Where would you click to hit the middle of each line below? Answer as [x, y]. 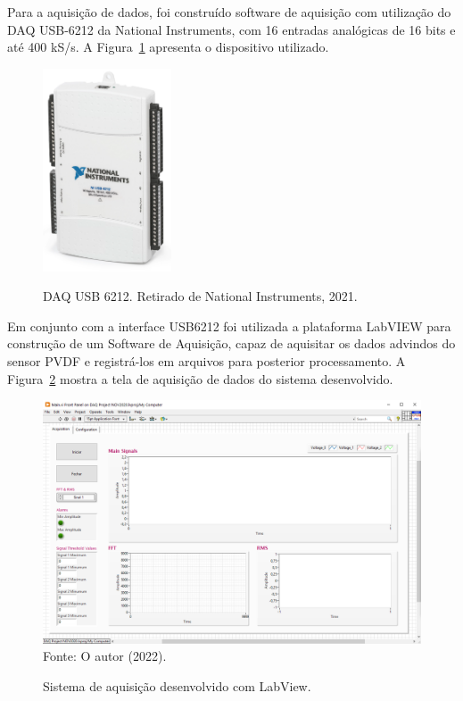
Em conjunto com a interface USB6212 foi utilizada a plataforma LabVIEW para [229, 325]
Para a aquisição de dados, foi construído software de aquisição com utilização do [229, 12]
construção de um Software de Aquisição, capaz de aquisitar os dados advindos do [231, 343]
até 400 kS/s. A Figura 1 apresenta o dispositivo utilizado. [168, 47]
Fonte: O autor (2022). [105, 656]
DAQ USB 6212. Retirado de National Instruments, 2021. [200, 296]
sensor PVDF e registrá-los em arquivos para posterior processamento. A [207, 360]
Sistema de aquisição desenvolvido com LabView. [177, 685]
